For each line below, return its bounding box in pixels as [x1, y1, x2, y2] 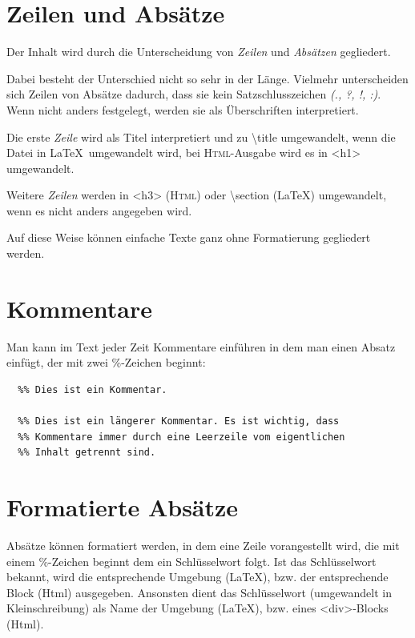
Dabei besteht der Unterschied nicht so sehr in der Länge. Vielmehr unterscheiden [6, 70, 409, 86]
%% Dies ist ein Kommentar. [18, 383, 167, 395]
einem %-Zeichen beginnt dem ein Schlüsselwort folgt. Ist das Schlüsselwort [6, 552, 377, 569]
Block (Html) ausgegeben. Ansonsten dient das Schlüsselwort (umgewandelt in [6, 584, 392, 600]
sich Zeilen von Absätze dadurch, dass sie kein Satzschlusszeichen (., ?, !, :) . [6, 86, 381, 102]
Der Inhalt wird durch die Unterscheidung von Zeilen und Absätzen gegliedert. [6, 43, 391, 60]
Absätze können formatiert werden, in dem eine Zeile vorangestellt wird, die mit [6, 537, 400, 554]
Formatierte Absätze [6, 491, 239, 524]
